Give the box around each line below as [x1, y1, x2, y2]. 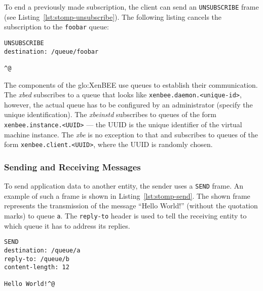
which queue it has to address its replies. [4, 220, 130, 231]
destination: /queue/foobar [4, 48, 99, 55]
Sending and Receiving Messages [4, 160, 141, 173]
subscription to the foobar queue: [4, 21, 109, 32]
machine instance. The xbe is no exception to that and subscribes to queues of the [4, 129, 258, 139]
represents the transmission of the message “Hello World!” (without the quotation [4, 200, 258, 211]
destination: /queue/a [4, 246, 81, 254]
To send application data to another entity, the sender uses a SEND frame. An [4, 180, 244, 191]
